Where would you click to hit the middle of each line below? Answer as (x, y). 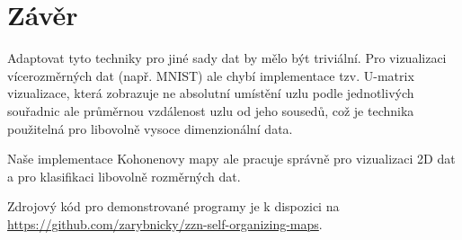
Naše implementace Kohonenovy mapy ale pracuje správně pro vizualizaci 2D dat (231, 159)
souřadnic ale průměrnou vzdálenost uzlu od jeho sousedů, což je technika (211, 110)
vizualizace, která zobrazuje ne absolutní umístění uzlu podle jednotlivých (211, 93)
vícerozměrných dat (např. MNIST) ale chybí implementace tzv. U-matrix (211, 75)
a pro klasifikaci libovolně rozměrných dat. (124, 176)
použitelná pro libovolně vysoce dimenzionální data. (150, 128)
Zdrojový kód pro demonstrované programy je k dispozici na (173, 206)
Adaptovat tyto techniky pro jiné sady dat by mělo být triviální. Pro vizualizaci (227, 58)
